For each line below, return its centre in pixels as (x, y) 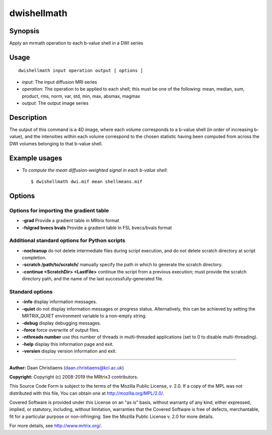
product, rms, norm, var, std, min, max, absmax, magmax (81, 96)
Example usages (36, 158)
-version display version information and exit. (69, 351)
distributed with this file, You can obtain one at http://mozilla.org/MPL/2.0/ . (87, 393)
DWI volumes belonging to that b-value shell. (56, 143)
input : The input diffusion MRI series (60, 82)
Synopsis (24, 31)
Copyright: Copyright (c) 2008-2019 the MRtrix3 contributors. (74, 377)
